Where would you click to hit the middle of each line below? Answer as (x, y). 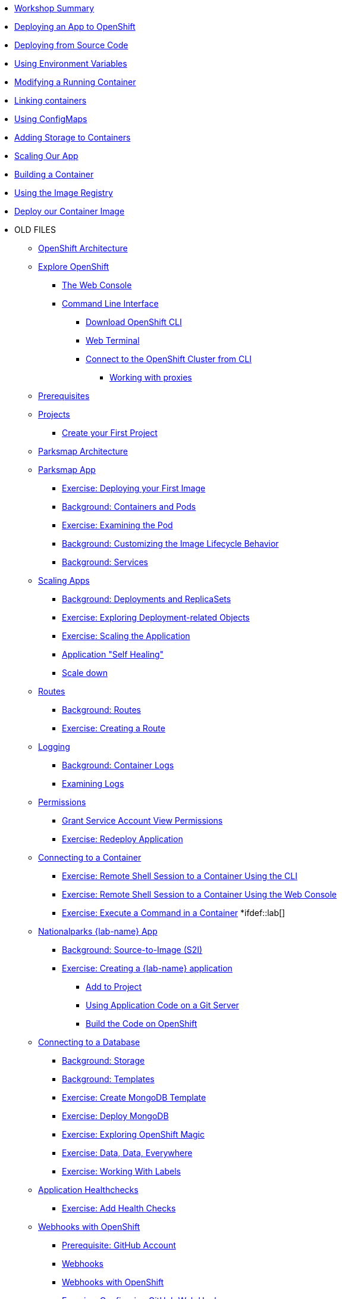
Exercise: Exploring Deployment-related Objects (156, 617)
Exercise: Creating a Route (114, 728)
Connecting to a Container (90, 857)
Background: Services (105, 562)
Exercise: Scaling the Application (126, 636)
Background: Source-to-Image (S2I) (132, 950)
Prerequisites (64, 396)
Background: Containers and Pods (129, 507)
